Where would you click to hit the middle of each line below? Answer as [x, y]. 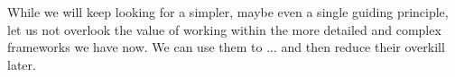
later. [22, 64]
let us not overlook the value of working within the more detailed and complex [224, 29]
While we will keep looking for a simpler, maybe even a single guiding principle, [228, 12]
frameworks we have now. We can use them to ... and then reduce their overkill [226, 47]
